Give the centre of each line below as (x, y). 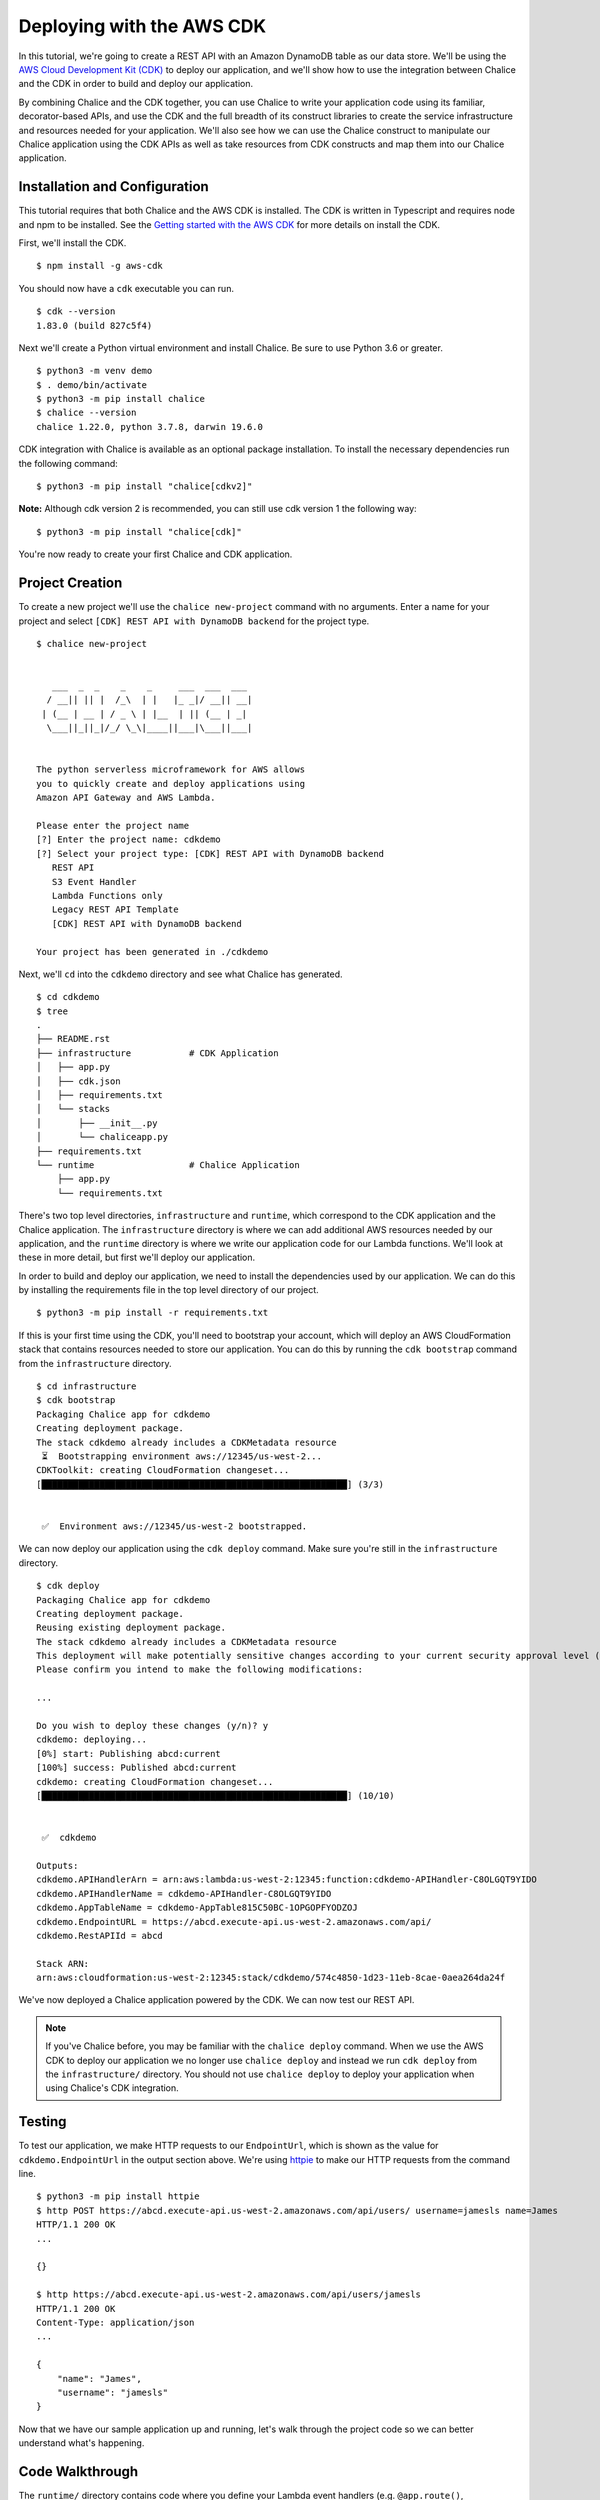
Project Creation (70, 583)
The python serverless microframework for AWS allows (170, 769)
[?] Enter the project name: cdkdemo (129, 839)
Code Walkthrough (78, 2471)
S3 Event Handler (94, 881)
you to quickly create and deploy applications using (170, 783)
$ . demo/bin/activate (92, 384)
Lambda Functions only (107, 895)
